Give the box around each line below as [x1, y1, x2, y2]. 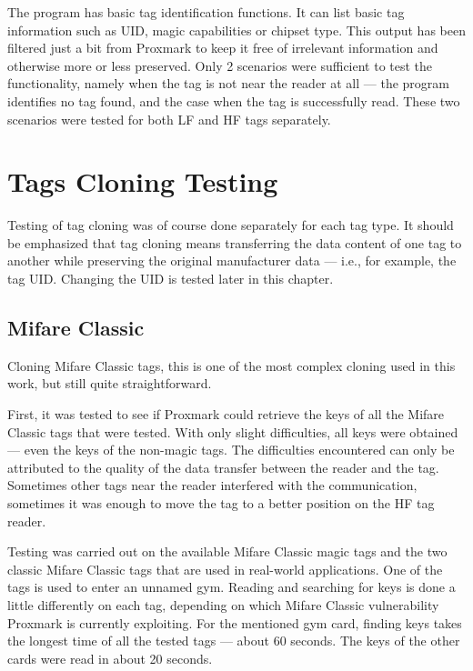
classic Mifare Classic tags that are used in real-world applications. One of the [7, 559, 443, 578]
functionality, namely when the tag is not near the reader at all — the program [7, 74, 450, 93]
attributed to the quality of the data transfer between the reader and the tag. [7, 457, 439, 476]
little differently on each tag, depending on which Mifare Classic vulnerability [7, 595, 439, 614]
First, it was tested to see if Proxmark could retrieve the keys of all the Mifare [7, 405, 445, 424]
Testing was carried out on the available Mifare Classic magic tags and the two [7, 542, 448, 561]
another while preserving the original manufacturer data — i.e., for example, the [7, 251, 457, 270]
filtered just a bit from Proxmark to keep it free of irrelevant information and [7, 38, 438, 57]
